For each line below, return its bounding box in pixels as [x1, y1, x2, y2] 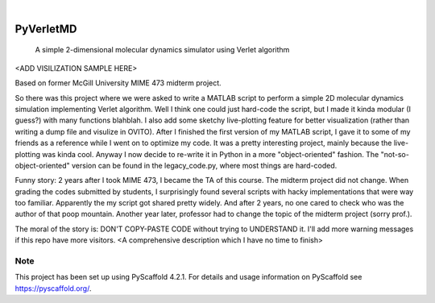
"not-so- [380, 149, 410, 159]
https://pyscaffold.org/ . [14, 283, 92, 293]
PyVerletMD [14, 22, 77, 35]
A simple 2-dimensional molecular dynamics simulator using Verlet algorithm [35, 45, 290, 55]
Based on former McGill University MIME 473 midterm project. [14, 78, 222, 88]
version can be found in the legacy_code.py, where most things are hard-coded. [71, 160, 338, 170]
